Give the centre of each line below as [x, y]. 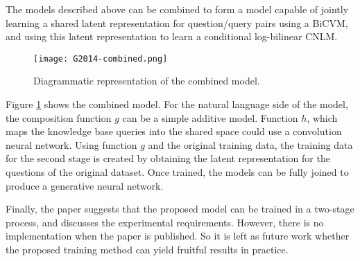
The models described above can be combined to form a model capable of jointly [177, 9]
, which [322, 117]
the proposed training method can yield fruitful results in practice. [147, 249]
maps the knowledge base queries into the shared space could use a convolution [174, 131]
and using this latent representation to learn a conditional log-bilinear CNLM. [172, 36]
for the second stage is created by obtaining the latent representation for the [168, 158]
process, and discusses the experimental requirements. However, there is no [165, 222]
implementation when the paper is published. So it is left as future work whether [178, 236]
